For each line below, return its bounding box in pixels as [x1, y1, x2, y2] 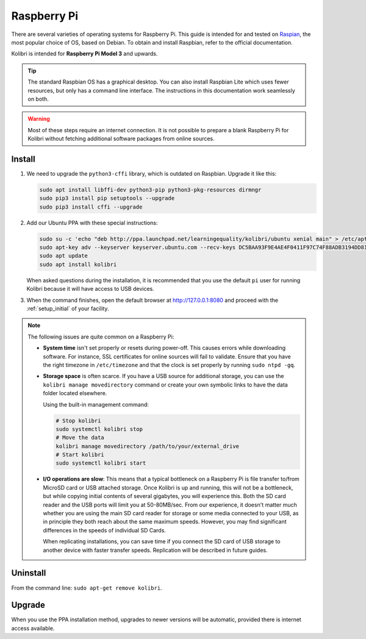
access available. [11, 624, 55, 632]
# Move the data [56, 434, 105, 441]
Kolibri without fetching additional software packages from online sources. [27, 135, 215, 143]
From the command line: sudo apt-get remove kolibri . [11, 584, 162, 591]
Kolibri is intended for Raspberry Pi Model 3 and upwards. [11, 50, 158, 57]
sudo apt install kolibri [39, 261, 117, 268]
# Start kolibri [56, 451, 105, 459]
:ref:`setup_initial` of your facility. [26, 305, 109, 312]
